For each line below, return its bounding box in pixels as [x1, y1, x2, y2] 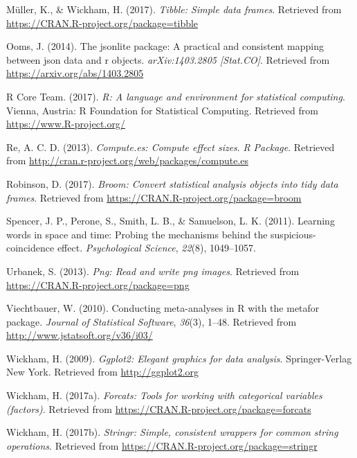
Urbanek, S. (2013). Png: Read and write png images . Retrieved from [6, 263, 300, 278]
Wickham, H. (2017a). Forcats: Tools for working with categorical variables [6, 388, 322, 403]
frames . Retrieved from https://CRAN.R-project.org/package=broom [6, 190, 302, 204]
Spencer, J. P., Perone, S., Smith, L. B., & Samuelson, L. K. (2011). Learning [6, 213, 335, 228]
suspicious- [271, 227, 316, 241]
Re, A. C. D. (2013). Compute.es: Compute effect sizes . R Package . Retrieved [6, 139, 335, 154]
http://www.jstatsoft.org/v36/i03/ [6, 328, 153, 342]
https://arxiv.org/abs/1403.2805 [6, 66, 144, 80]
